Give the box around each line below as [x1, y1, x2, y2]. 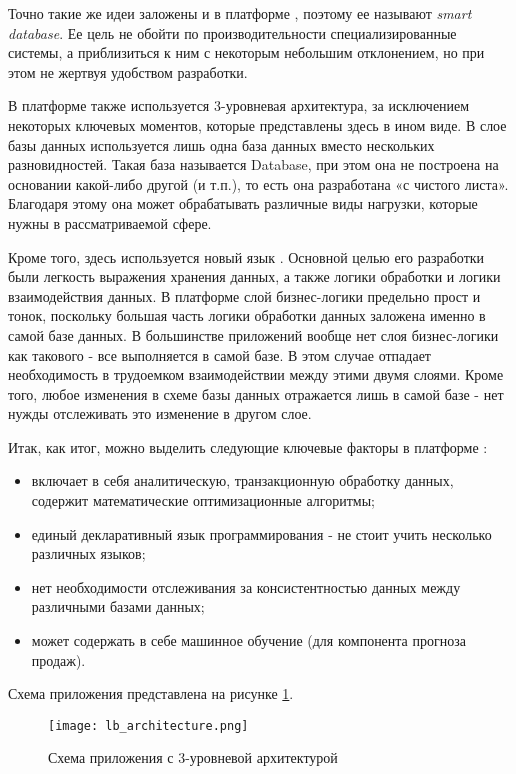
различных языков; [31, 543, 146, 564]
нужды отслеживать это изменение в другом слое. [8, 403, 312, 424]
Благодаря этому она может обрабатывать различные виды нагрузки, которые [8, 193, 478, 214]
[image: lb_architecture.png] [48, 718, 249, 733]
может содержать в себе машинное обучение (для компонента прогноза [31, 630, 466, 651]
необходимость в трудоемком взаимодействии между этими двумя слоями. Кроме [8, 364, 504, 385]
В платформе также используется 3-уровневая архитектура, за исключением [8, 95, 470, 116]
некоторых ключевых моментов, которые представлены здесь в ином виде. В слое [8, 114, 507, 135]
